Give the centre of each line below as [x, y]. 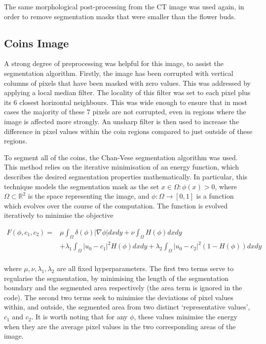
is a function [215, 196]
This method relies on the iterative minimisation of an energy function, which [121, 167]
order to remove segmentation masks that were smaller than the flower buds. [120, 16]
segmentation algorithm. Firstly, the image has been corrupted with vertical [119, 73]
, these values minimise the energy [186, 317]
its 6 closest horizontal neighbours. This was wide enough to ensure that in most [126, 102]
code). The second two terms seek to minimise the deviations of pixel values [119, 297]
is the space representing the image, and [89, 196]
